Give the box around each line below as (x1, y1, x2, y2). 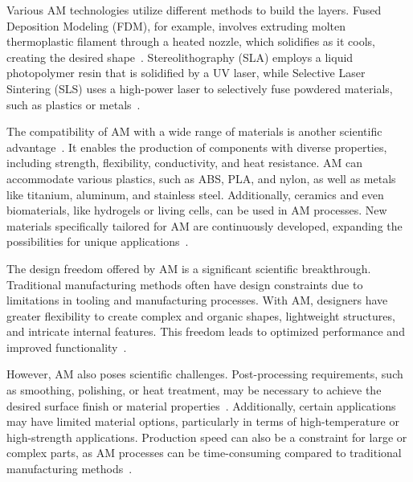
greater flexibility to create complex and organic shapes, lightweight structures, (6, 307, 395, 324)
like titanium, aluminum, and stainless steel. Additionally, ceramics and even (6, 186, 384, 202)
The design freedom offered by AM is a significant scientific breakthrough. (6, 259, 371, 276)
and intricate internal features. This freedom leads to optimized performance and (6, 323, 405, 340)
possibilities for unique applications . (6, 233, 189, 250)
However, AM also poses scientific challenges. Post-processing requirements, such (6, 366, 403, 382)
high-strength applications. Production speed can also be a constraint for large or (6, 428, 407, 445)
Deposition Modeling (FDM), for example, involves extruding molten (6, 17, 346, 34)
